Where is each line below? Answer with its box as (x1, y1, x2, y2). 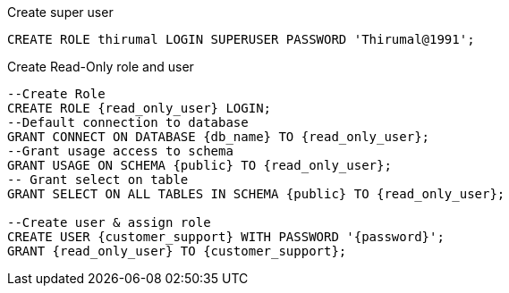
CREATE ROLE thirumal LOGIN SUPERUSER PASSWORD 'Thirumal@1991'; (7, 32, 475, 46)
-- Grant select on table (7, 172, 189, 187)
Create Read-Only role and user (7, 59, 194, 74)
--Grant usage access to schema (7, 144, 233, 158)
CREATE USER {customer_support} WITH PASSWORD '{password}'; (7, 230, 445, 244)
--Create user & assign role (7, 215, 211, 230)
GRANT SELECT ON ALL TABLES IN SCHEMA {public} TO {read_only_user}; (7, 187, 505, 201)
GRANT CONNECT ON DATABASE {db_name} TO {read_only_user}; (7, 130, 430, 144)
